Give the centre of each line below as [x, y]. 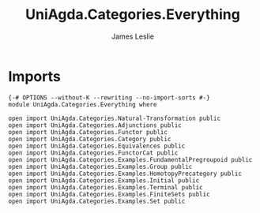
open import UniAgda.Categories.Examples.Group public [100, 166]
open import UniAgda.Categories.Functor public [88, 132]
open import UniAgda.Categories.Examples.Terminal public [106, 187]
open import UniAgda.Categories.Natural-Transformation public [115, 118]
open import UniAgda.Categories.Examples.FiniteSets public [109, 194]
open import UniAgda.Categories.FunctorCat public [93, 153]
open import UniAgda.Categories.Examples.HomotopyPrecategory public [125, 174]
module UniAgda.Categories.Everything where [83, 104]
